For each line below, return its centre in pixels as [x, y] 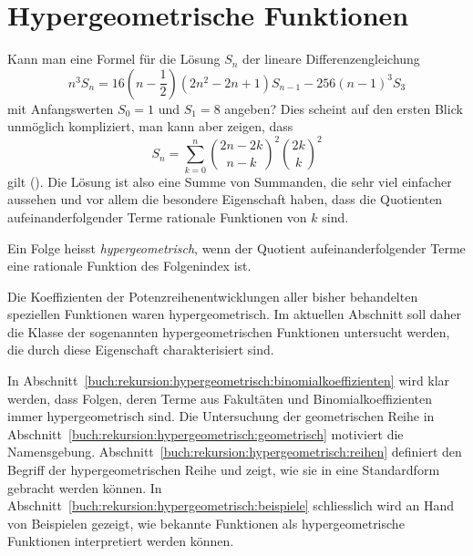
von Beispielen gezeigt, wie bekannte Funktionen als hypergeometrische [206, 523]
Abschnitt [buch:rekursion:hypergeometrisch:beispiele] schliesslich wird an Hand [231, 505]
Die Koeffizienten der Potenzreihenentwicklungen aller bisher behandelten [213, 296]
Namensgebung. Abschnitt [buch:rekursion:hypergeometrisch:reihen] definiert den [235, 452]
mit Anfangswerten [61, 108]
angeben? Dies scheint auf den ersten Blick [344, 108]
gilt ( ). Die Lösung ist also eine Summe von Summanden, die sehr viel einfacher [230, 181]
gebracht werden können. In [85, 487]
